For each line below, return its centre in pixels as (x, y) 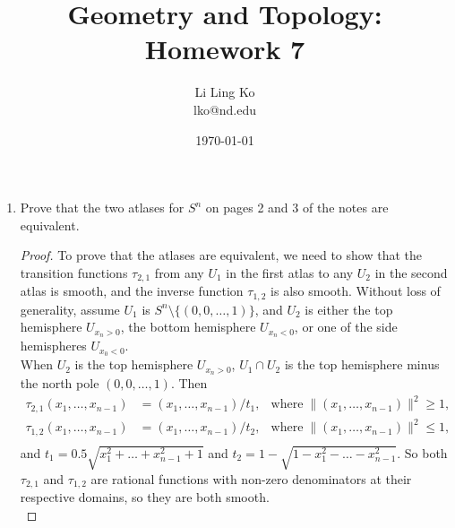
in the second (411, 272)
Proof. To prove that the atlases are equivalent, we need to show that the (221, 255)
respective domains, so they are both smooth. (145, 496)
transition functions (74, 272)
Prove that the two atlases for (102, 208)
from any (179, 272)
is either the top (349, 309)
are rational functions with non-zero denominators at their (251, 478)
